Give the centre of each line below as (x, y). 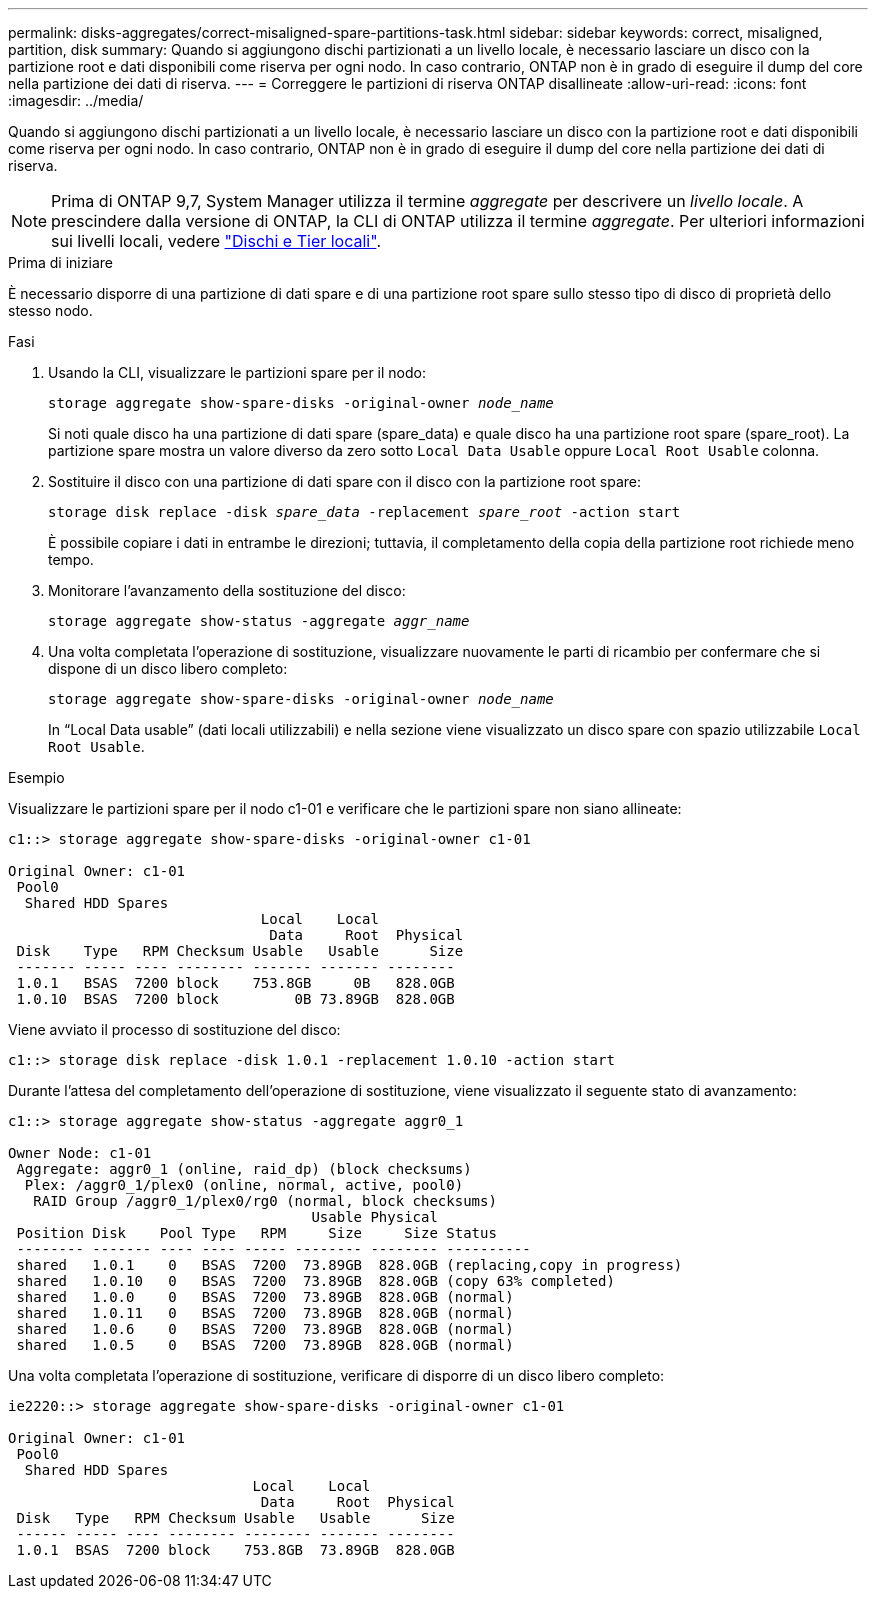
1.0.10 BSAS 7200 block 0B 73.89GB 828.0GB (235, 999)
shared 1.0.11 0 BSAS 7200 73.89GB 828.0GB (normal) (265, 1313)
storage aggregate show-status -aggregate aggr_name (259, 621)
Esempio (36, 777)
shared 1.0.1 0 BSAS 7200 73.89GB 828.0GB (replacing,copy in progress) (349, 1265)
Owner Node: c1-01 (80, 1153)
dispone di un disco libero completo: (168, 668)
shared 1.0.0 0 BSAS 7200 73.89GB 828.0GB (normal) (265, 1297)
